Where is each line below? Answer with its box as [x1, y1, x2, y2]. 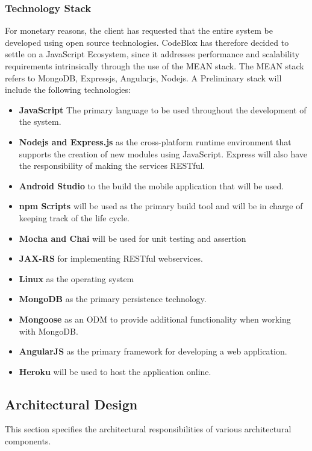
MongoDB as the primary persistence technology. [19, 292, 207, 305]
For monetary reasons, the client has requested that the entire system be [5, 24, 273, 37]
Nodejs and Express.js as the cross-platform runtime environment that [19, 135, 292, 148]
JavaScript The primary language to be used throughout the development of [19, 103, 307, 116]
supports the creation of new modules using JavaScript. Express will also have [19, 147, 308, 160]
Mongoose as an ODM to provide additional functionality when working [19, 312, 291, 325]
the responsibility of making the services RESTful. [19, 159, 205, 172]
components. [5, 435, 51, 447]
